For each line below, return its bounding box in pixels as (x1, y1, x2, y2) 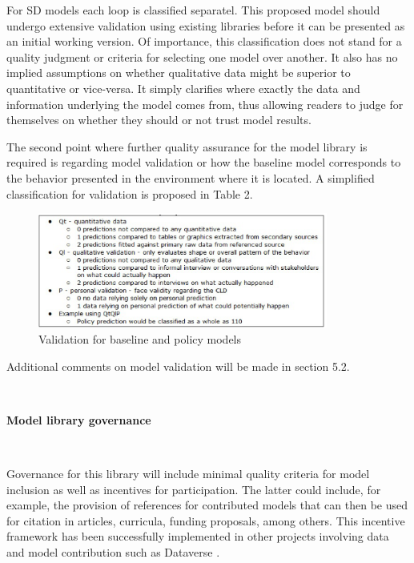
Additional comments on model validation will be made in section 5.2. (6, 357, 350, 374)
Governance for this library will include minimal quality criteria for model (6, 464, 370, 481)
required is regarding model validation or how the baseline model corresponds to (6, 154, 401, 171)
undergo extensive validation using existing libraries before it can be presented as (6, 17, 405, 34)
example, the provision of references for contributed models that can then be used (6, 497, 408, 513)
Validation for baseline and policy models (38, 330, 242, 347)
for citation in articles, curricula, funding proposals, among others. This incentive (6, 512, 405, 529)
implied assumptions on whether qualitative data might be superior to (6, 64, 351, 81)
